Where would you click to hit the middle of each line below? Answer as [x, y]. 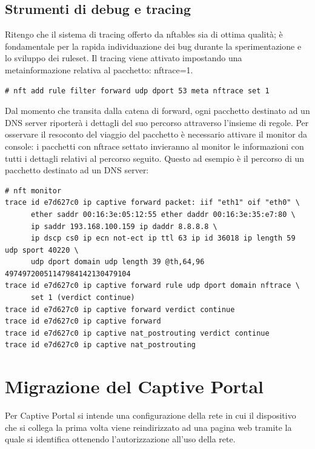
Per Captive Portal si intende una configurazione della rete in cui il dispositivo [151, 415]
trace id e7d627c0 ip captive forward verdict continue [120, 309]
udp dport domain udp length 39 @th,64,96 [118, 262]
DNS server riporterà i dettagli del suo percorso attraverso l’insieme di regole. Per [157, 122]
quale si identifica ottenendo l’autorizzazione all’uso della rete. [120, 439]
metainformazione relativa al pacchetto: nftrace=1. [99, 69]
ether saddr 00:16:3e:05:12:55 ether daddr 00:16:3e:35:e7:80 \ [163, 214]
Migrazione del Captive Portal [134, 386]
